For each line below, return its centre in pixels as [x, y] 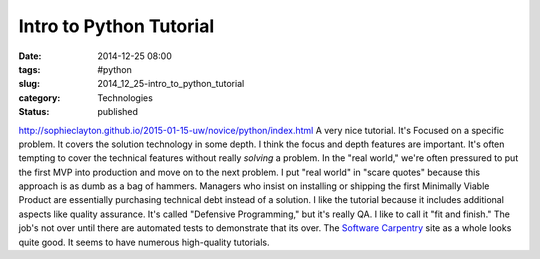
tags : [29, 69]
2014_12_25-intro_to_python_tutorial [171, 84]
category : [39, 97]
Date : [30, 56]
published [118, 112]
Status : [34, 112]
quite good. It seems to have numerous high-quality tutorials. [144, 242]
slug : [29, 84]
